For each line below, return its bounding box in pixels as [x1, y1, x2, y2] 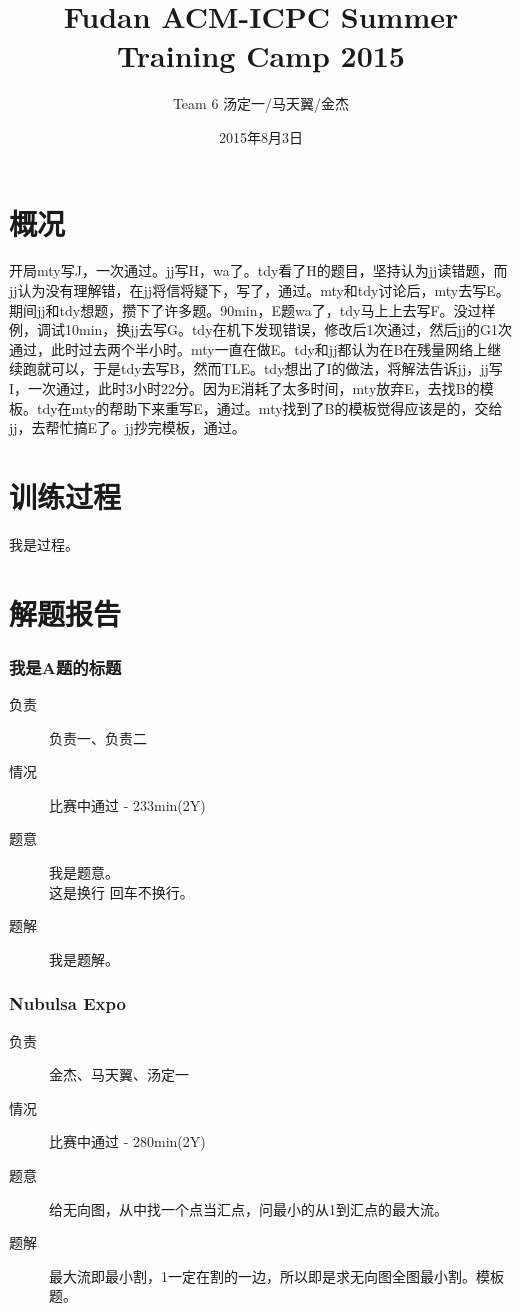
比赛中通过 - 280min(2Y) [49, 1131, 206, 1152]
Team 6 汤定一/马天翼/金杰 [172, 93, 350, 114]
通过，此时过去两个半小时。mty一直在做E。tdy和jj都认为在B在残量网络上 [9, 338, 488, 359]
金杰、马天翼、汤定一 [49, 1064, 189, 1085]
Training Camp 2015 [117, 35, 405, 76]
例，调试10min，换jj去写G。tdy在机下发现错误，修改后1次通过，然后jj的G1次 [9, 319, 513, 340]
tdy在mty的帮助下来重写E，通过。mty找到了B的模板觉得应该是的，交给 [36, 397, 503, 418]
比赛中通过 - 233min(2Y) [49, 794, 206, 815]
